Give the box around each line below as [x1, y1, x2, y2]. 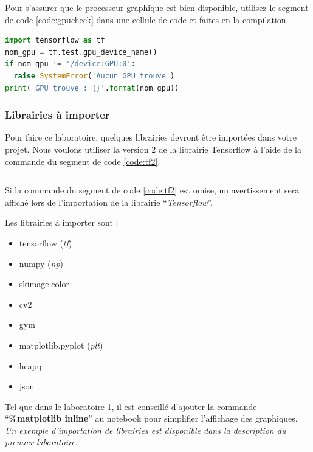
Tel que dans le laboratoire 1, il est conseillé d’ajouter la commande [5, 400, 257, 412]
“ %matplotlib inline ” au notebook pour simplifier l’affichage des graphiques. [5, 412, 298, 425]
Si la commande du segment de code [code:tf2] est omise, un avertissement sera [5, 184, 300, 196]
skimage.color [19, 277, 69, 290]
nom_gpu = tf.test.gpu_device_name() [5, 47, 157, 57]
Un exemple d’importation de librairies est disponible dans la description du [5, 423, 286, 436]
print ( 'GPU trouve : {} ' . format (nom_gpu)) [5, 83, 179, 92]
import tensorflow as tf [5, 36, 105, 45]
